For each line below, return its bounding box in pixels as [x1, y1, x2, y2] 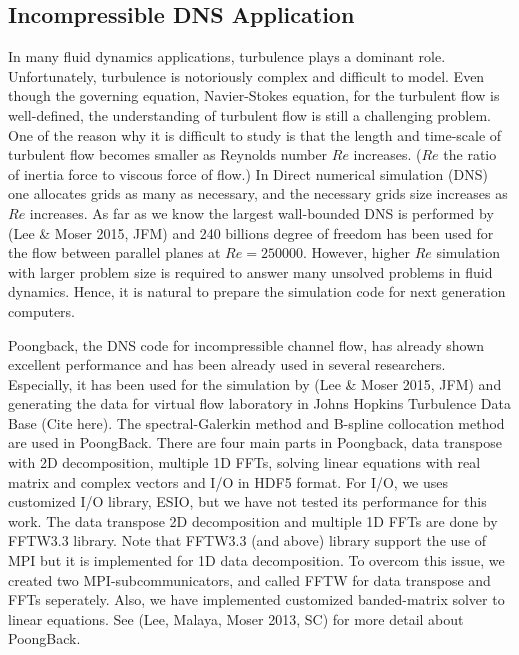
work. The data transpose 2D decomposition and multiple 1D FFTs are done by [8, 510, 498, 531]
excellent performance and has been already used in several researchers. [8, 354, 446, 375]
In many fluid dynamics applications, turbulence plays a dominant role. [8, 46, 446, 67]
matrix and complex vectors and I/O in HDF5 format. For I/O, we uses [8, 471, 449, 492]
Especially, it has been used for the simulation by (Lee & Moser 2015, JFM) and [8, 373, 502, 394]
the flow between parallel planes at [8, 242, 221, 263]
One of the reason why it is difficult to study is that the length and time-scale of [8, 124, 502, 145]
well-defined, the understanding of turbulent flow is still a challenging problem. [8, 104, 492, 125]
